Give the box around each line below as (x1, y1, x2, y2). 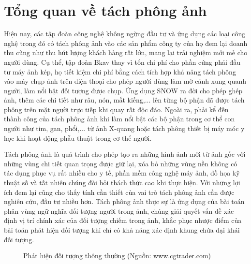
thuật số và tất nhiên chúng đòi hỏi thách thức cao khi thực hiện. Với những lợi (4, 177, 240, 188)
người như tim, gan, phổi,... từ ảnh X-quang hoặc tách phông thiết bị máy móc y (4, 123, 245, 133)
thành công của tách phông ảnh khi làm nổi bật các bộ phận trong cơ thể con (4, 114, 235, 124)
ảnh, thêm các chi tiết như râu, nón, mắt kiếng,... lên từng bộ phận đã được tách (4, 95, 245, 105)
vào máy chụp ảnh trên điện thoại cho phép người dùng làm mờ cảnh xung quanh (4, 76, 246, 86)
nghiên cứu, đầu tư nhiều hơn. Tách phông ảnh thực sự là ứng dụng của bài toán (4, 196, 245, 206)
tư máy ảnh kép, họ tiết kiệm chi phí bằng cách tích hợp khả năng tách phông (4, 66, 236, 76)
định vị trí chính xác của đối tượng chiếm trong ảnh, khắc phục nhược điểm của (4, 215, 242, 225)
